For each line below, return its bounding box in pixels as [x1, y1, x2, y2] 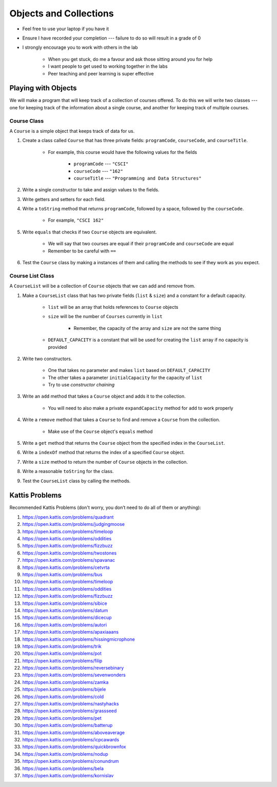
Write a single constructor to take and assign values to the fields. [22, 187, 160, 193]
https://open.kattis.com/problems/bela [22, 765, 104, 772]
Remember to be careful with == [48, 248, 116, 254]
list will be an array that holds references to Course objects [48, 304, 179, 310]
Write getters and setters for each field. [22, 196, 106, 202]
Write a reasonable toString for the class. [22, 468, 114, 475]
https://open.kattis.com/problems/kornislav [22, 772, 114, 778]
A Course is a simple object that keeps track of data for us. [9, 128, 135, 134]
